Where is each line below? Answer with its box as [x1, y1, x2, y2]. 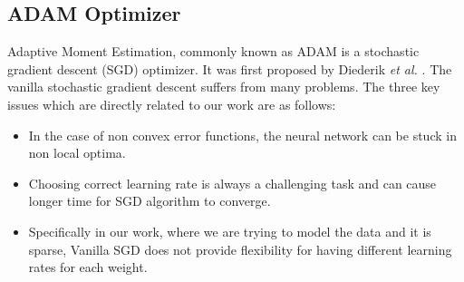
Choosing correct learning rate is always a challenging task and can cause [28, 173, 437, 192]
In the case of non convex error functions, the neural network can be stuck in [28, 125, 457, 144]
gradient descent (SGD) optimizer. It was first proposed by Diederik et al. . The [7, 59, 452, 78]
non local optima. [28, 143, 126, 162]
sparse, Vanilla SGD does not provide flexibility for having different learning [28, 239, 452, 258]
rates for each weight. [28, 258, 148, 277]
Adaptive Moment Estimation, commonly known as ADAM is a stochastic [7, 42, 420, 61]
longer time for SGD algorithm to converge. [28, 191, 271, 210]
